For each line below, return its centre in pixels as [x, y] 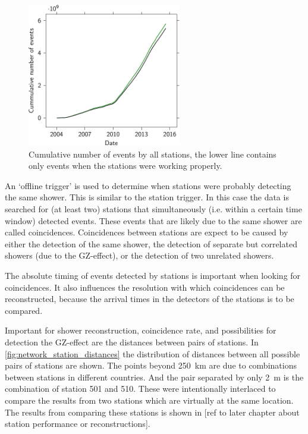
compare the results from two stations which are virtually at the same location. [149, 400]
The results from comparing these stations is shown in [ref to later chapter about [152, 412]
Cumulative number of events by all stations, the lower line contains [153, 154]
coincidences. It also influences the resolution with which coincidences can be [145, 287]
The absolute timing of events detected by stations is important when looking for [153, 276]
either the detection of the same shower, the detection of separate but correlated [151, 243]
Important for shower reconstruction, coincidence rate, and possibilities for [141, 330]
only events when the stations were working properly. [125, 166]
